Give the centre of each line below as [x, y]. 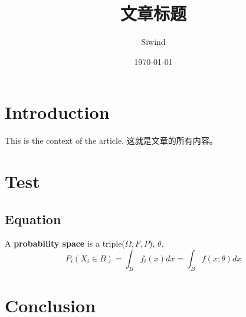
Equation [33, 219]
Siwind [153, 42]
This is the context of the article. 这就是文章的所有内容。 [111, 140]
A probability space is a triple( [65, 243]
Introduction [57, 112]
